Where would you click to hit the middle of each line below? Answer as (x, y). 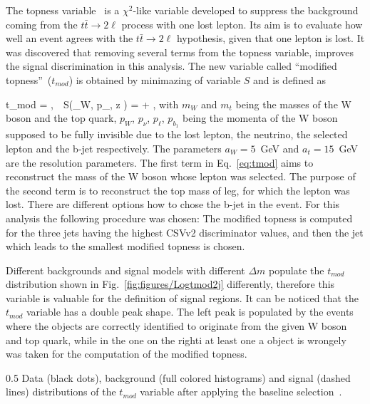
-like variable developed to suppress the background (246, 10)
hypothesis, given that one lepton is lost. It (271, 38)
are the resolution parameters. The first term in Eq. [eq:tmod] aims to (160, 162)
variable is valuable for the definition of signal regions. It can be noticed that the (183, 297)
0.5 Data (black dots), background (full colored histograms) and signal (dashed (178, 377)
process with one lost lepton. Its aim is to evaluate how (242, 24)
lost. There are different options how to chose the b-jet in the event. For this (173, 204)
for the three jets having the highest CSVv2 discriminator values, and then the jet (185, 232)
